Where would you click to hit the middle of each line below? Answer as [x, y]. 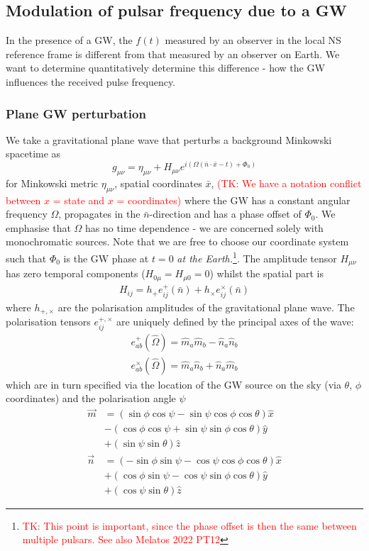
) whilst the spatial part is [266, 273]
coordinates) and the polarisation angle [91, 398]
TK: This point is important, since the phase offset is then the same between [189, 525]
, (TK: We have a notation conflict [286, 183]
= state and [79, 200]
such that [26, 258]
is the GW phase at [106, 258]
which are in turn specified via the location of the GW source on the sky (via [174, 384]
